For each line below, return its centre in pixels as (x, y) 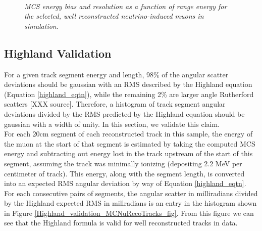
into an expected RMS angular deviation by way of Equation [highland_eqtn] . (125, 183)
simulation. (41, 26)
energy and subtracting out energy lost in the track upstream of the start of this (128, 153)
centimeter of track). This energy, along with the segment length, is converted (124, 173)
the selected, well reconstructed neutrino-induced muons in (114, 16)
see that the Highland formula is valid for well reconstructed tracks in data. (121, 223)
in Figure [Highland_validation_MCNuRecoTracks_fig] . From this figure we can (129, 213)
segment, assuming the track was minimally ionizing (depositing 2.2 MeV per (123, 163)
